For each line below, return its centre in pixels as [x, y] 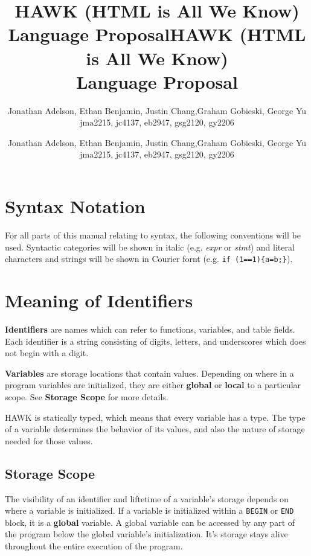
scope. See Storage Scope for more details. [87, 396]
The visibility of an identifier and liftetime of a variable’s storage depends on [147, 498]
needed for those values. [49, 440]
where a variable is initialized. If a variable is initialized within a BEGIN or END [149, 510]
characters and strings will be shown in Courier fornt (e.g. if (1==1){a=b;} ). [149, 259]
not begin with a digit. [47, 353]
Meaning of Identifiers [99, 300]
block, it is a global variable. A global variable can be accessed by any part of [150, 522]
